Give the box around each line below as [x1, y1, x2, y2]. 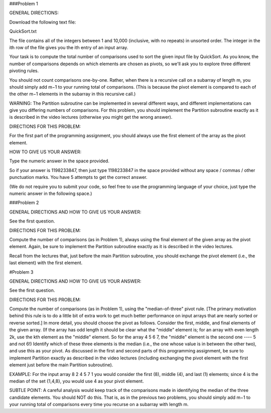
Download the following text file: [9, 19, 76, 25]
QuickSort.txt [9, 28, 37, 35]
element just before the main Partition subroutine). [9, 362, 113, 368]
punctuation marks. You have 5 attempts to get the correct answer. [9, 174, 148, 180]
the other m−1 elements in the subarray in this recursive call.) [9, 91, 136, 97]
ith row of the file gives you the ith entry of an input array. [9, 44, 128, 50]
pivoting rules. [9, 68, 39, 74]
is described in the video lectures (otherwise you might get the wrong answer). [9, 114, 173, 120]
